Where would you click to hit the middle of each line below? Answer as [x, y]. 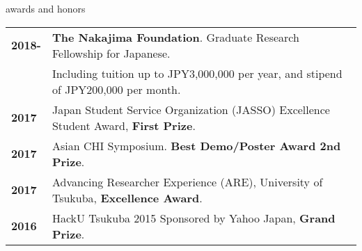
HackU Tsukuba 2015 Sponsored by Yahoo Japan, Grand [194, 218]
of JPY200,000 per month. [116, 89]
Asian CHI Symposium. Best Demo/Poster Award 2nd [196, 145]
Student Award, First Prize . [124, 125]
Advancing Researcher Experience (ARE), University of [187, 181]
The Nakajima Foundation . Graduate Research [175, 37]
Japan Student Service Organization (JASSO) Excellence [191, 109]
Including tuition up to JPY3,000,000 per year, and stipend [197, 73]
